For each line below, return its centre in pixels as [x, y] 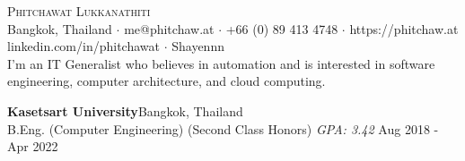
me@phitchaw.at [169, 28]
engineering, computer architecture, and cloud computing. [167, 81]
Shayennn [198, 46]
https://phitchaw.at [404, 28]
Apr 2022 [33, 146]
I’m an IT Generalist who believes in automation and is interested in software [221, 63]
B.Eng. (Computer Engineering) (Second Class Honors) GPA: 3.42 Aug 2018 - [223, 128]
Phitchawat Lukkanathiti [79, 11]
